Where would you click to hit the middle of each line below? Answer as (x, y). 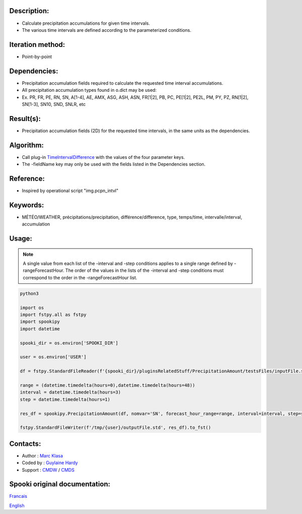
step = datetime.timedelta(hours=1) (65, 399)
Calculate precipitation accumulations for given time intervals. (86, 23)
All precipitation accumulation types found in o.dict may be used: (89, 90)
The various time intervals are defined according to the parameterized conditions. (106, 30)
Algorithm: (26, 145)
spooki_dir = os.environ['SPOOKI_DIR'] (69, 343)
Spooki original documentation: (60, 484)
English (17, 505)
